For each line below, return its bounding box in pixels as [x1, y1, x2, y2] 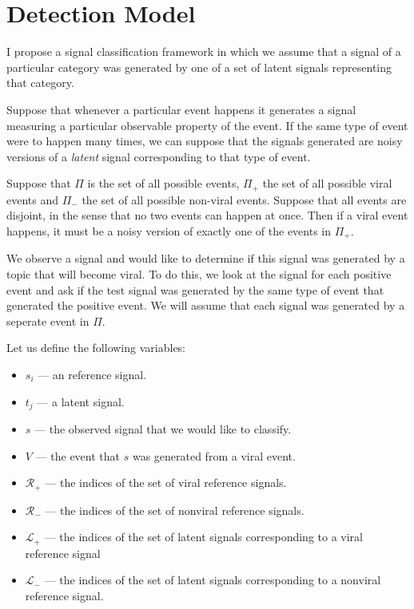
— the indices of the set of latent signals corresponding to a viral [44, 528, 363, 545]
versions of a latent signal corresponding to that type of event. [6, 148, 311, 164]
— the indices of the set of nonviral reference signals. [45, 501, 305, 518]
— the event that [35, 447, 121, 464]
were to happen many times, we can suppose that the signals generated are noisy [6, 132, 403, 149]
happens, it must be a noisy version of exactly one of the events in [6, 222, 332, 239]
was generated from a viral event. [132, 447, 296, 464]
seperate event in [6, 312, 90, 329]
